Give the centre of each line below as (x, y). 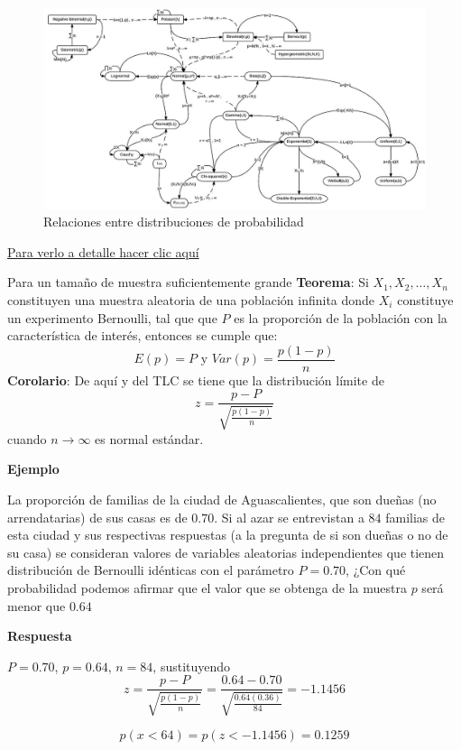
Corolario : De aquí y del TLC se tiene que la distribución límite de (196, 380)
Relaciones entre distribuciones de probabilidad (174, 222)
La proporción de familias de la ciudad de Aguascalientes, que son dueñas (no (222, 500)
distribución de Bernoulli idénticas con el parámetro (151, 570)
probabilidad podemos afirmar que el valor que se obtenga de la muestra (207, 588)
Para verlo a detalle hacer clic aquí (103, 251)
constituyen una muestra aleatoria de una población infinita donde (191, 299)
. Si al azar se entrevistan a (289, 517)
